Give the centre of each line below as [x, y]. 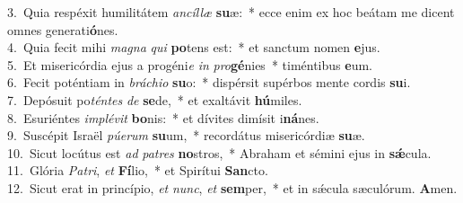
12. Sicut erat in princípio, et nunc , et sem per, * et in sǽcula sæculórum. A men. [232, 187]
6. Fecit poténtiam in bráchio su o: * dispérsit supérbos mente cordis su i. [209, 82]
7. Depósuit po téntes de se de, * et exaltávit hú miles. [155, 99]
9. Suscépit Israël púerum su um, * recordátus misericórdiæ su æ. [186, 135]
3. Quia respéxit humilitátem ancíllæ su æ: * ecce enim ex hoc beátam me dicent [231, 12]
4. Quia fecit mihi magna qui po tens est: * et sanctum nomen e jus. [194, 47]
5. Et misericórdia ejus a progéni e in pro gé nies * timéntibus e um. [190, 64]
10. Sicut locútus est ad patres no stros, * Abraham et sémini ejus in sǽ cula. [219, 152]
